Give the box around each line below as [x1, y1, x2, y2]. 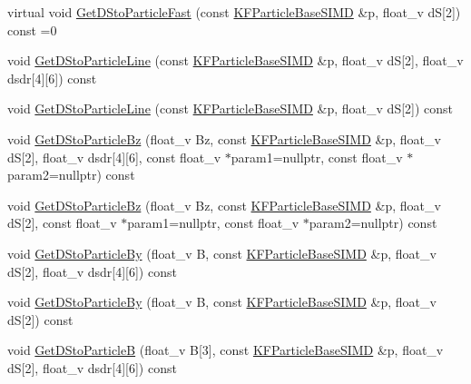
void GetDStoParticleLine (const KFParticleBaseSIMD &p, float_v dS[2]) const [7, 99, 454, 118]
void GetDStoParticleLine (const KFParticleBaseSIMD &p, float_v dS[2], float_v [7, 51, 464, 70]
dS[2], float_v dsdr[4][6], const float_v [7, 147, 221, 166]
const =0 [7, 20, 57, 39]
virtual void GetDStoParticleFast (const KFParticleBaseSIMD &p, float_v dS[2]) [7, 3, 461, 21]
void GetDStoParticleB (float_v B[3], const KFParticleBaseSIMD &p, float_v [7, 340, 444, 359]
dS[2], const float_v [7, 213, 117, 232]
